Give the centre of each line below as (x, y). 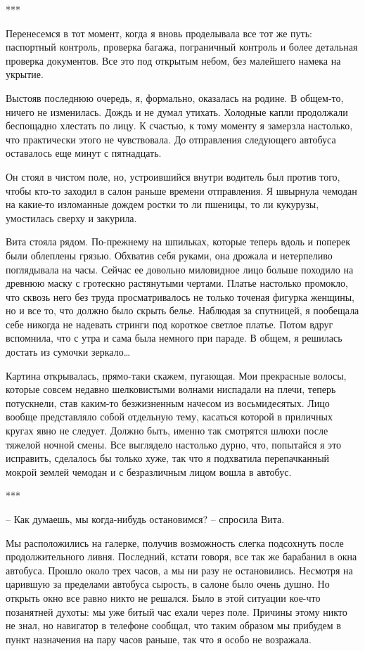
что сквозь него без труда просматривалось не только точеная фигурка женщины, (180, 296)
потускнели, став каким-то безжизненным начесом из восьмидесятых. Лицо (168, 402)
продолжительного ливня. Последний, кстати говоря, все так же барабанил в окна (181, 556)
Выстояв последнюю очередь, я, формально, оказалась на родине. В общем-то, (175, 97)
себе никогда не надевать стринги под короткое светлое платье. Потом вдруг (169, 324)
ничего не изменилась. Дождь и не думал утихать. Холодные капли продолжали (177, 111)
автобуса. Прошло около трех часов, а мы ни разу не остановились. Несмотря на (179, 570)
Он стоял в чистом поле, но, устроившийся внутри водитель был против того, (173, 176)
